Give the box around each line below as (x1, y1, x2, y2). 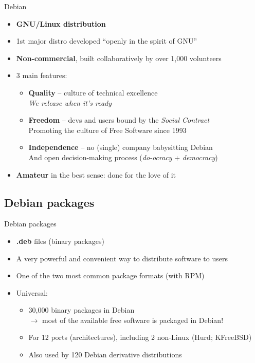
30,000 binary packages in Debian (28, 304, 135, 315)
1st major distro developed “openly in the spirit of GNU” (16, 35, 197, 46)
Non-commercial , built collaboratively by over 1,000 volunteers (16, 52, 222, 63)
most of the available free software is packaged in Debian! (42, 314, 224, 325)
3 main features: (16, 70, 67, 81)
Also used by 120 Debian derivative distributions (28, 349, 182, 360)
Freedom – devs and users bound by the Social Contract (28, 114, 210, 125)
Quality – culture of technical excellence (28, 87, 158, 98)
